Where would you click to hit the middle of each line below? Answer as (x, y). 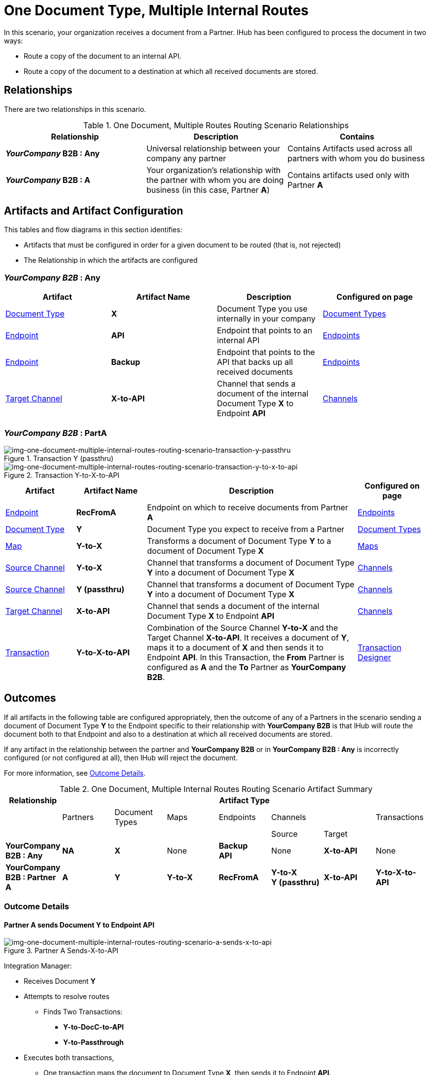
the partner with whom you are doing (215, 180)
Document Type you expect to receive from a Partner (246, 529)
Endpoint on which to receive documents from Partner (248, 507)
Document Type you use (262, 309)
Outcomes (30, 698)
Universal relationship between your (213, 148)
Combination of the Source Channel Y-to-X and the (243, 627)
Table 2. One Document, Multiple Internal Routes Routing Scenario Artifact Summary (216, 789)
